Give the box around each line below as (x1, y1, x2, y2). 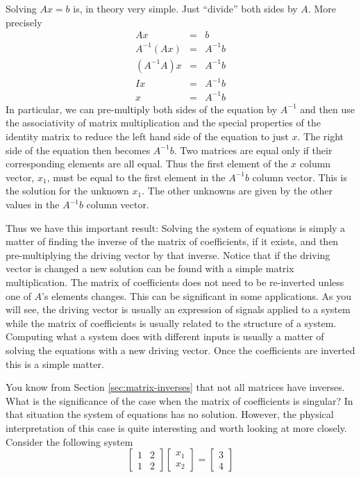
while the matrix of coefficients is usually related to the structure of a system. (6, 315, 337, 330)
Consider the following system (6, 434, 133, 449)
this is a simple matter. (6, 356, 104, 371)
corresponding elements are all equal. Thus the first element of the (6, 156, 288, 171)
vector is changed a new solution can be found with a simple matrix (6, 261, 294, 276)
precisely (6, 15, 42, 29)
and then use (300, 101, 355, 116)
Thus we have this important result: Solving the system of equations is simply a (6, 220, 346, 235)
